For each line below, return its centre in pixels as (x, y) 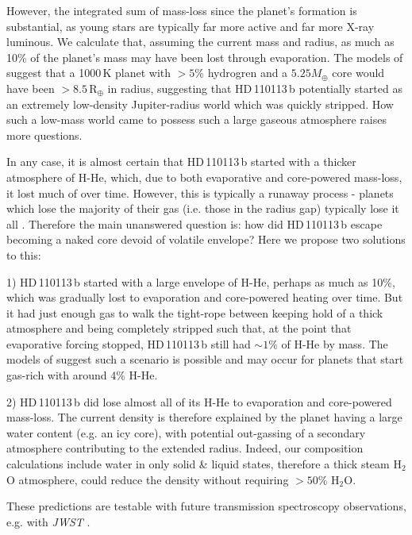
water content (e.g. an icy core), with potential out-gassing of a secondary (186, 432)
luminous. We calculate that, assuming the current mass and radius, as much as (200, 42)
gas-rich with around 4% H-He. (82, 375)
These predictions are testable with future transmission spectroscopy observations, (206, 506)
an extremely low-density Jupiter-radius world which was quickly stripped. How (200, 104)
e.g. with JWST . (48, 521)
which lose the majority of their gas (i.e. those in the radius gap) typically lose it (203, 208)
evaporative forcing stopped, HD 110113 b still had (129, 343)
